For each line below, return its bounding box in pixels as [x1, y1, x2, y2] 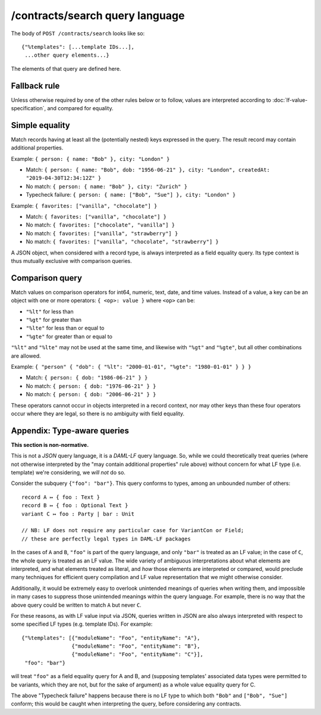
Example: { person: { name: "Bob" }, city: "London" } [11, 155, 170, 162]
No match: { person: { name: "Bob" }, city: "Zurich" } [26, 182, 188, 190]
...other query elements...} [24, 52, 110, 59]
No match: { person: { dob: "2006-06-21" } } [26, 391, 156, 398]
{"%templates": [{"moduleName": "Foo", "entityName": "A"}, [21, 635, 200, 641]
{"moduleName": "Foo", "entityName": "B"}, [71, 643, 200, 649]
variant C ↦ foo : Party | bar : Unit [21, 510, 135, 517]
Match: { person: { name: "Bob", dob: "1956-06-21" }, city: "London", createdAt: [26, 166, 270, 173]
